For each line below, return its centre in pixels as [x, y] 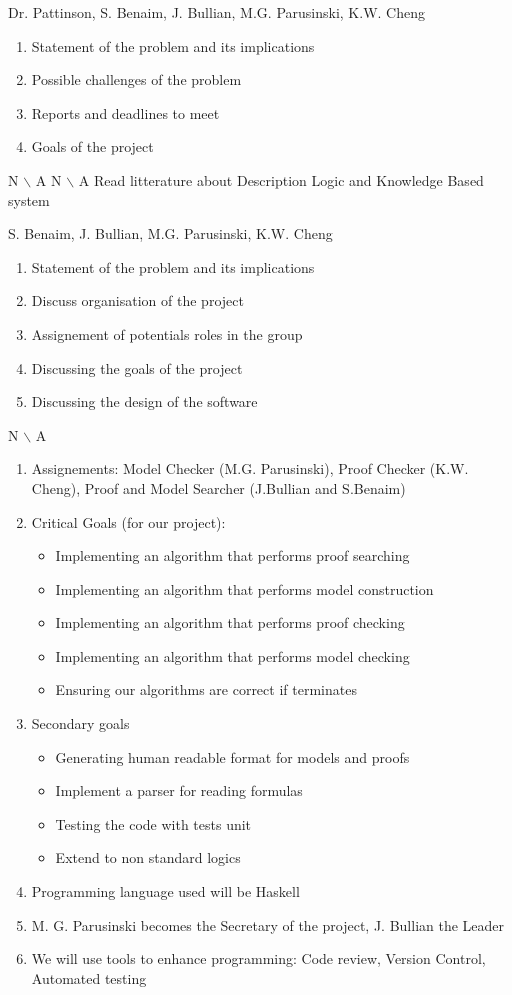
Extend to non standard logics [148, 857]
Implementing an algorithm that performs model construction [244, 588]
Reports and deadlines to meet [125, 112]
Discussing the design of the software [144, 401]
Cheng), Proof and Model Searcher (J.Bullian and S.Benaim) [218, 487]
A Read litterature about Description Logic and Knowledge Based [281, 179]
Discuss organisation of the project [137, 300]
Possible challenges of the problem [136, 79]
